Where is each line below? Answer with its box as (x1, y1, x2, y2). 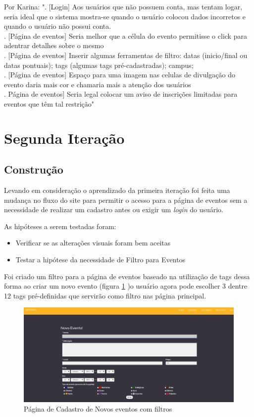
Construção (4, 162, 63, 177)
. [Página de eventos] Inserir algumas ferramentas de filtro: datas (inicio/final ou (4, 50, 248, 60)
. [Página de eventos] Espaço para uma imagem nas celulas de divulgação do (4, 69, 235, 80)
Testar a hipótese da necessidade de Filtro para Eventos (15, 254, 186, 265)
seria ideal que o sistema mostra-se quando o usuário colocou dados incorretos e (4, 11, 246, 21)
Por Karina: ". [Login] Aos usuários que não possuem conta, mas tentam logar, (4, 1, 243, 11)
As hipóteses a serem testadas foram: (4, 221, 116, 231)
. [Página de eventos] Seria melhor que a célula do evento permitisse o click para (4, 30, 247, 41)
